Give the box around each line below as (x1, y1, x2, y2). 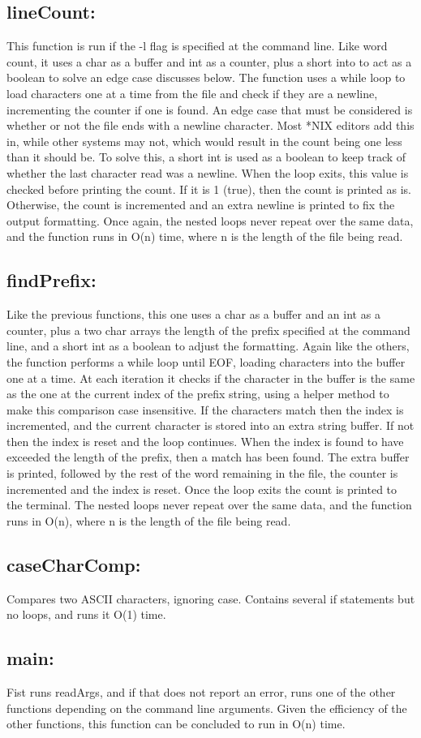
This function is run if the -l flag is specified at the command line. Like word (6, 37, 388, 54)
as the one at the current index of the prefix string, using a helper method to (6, 385, 389, 402)
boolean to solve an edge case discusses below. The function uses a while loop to (6, 69, 406, 86)
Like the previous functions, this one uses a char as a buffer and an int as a (6, 306, 380, 323)
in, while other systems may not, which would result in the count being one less (6, 132, 402, 149)
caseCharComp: (6, 551, 141, 577)
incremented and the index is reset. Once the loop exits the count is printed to (6, 480, 397, 497)
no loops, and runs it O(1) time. (6, 606, 166, 623)
